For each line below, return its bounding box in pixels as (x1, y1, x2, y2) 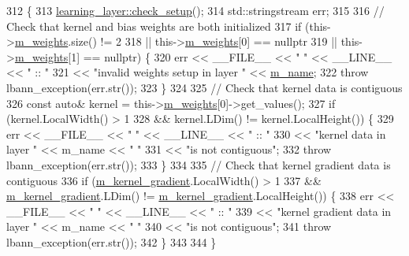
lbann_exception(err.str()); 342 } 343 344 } (6, 233, 217, 250)
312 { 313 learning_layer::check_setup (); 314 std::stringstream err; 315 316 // (6, 2, 385, 18)
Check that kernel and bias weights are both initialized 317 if (6, 17, 302, 34)
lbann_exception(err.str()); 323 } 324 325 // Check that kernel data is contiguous (6, 79, 403, 95)
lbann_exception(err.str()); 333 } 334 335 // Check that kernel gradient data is (6, 156, 391, 173)
